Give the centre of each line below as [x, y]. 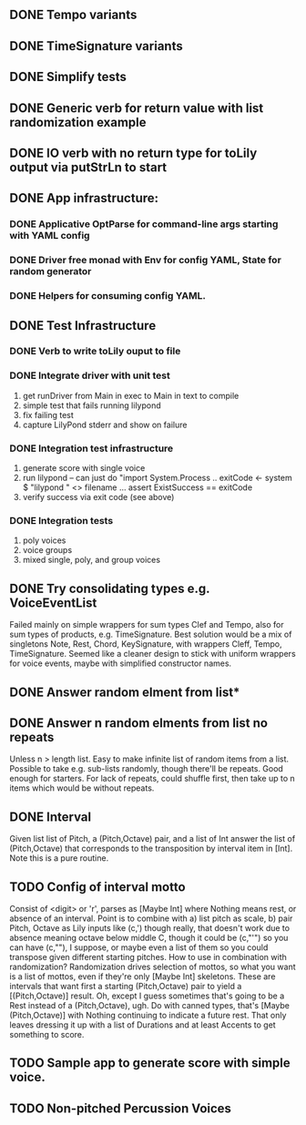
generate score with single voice [84, 468]
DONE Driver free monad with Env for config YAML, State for [146, 261]
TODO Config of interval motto [97, 887]
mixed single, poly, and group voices [92, 560]
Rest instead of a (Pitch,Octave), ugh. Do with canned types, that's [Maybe [149, 1005]
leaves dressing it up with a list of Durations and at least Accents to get [143, 1025]
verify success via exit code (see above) [98, 497]
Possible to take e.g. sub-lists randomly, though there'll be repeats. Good [147, 769]
